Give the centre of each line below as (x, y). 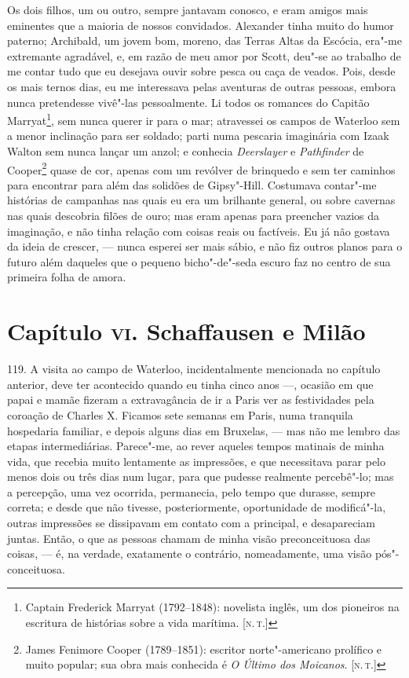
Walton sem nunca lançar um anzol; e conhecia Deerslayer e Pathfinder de (186, 151)
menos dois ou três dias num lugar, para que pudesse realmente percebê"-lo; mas (201, 476)
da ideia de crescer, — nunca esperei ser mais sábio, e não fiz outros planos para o (205, 246)
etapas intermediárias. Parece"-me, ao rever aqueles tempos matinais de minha (196, 446)
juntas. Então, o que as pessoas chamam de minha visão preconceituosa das (189, 538)
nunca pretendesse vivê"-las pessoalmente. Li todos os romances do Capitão (188, 102)
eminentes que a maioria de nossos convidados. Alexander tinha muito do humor (201, 25)
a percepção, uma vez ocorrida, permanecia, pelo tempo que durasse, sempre (192, 491)
